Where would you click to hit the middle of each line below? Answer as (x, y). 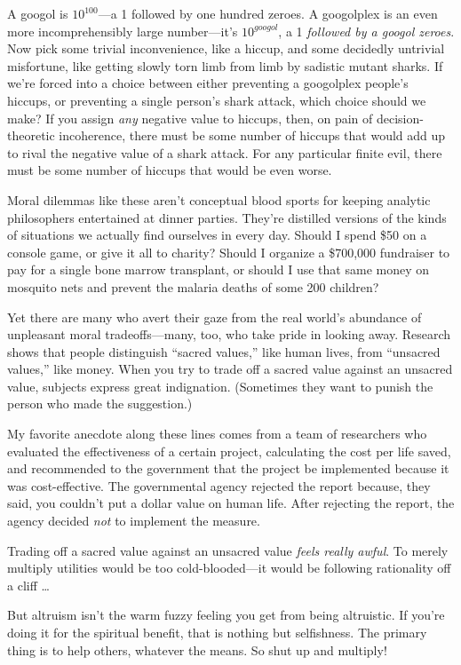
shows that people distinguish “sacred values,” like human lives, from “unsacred (224, 351)
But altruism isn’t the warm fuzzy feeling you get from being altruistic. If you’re (226, 615)
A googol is (38, 13)
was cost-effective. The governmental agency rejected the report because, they (219, 485)
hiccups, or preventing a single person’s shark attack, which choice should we (217, 100)
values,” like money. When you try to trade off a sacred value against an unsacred (230, 369)
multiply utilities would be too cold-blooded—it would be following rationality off (229, 568)
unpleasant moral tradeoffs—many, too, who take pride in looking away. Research (229, 334)
